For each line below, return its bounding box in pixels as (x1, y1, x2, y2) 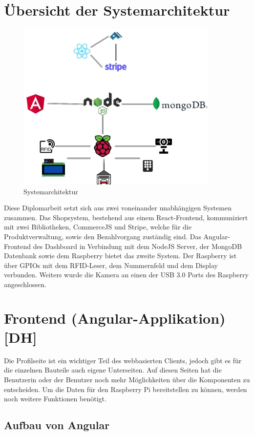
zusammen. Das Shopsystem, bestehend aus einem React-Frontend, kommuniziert (4, 212, 248, 222)
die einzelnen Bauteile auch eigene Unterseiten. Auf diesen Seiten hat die (4, 365, 222, 375)
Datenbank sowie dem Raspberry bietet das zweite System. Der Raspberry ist (4, 250, 237, 261)
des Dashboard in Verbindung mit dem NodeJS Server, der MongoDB (33, 241, 242, 251)
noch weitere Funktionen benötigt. (4, 394, 106, 404)
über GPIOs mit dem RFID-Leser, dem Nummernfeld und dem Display (4, 260, 218, 270)
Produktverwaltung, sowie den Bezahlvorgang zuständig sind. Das (4, 231, 201, 241)
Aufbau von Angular (4, 417, 110, 433)
